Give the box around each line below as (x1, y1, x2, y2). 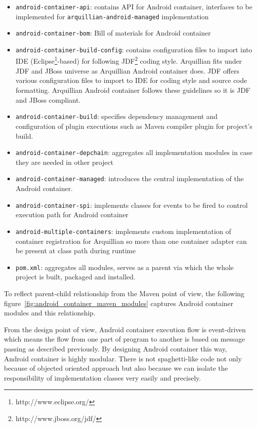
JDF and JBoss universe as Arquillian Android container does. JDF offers (15, 65, 239, 76)
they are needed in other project (15, 156, 114, 167)
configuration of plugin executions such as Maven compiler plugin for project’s (15, 120, 253, 131)
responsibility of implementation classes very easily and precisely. (4, 372, 201, 383)
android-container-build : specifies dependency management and (15, 111, 218, 121)
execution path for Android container (15, 209, 128, 220)
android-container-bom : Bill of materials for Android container (15, 28, 211, 38)
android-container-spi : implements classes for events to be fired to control (15, 199, 248, 210)
